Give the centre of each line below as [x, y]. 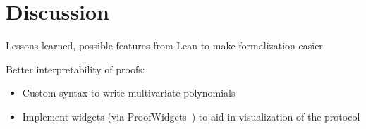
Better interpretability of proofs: [75, 69]
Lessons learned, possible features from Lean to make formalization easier [164, 45]
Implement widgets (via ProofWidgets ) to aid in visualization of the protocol [191, 116]
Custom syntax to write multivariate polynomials [129, 93]
